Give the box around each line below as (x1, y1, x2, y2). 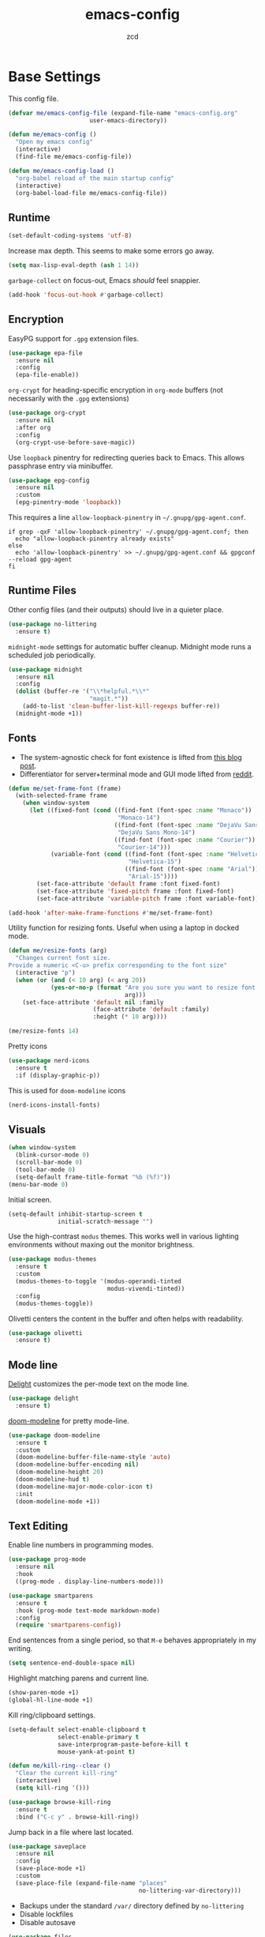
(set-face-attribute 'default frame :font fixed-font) (36, 879, 221, 888)
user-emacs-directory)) (89, 116, 168, 124)
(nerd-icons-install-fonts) (8, 1100, 101, 1109)
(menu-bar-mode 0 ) (8, 1180, 69, 1188)
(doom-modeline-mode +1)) (15, 1497, 101, 1506)
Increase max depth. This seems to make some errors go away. (8, 246, 215, 256)
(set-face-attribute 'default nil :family (22, 998, 164, 1006)
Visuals (8, 1123, 46, 1136)
